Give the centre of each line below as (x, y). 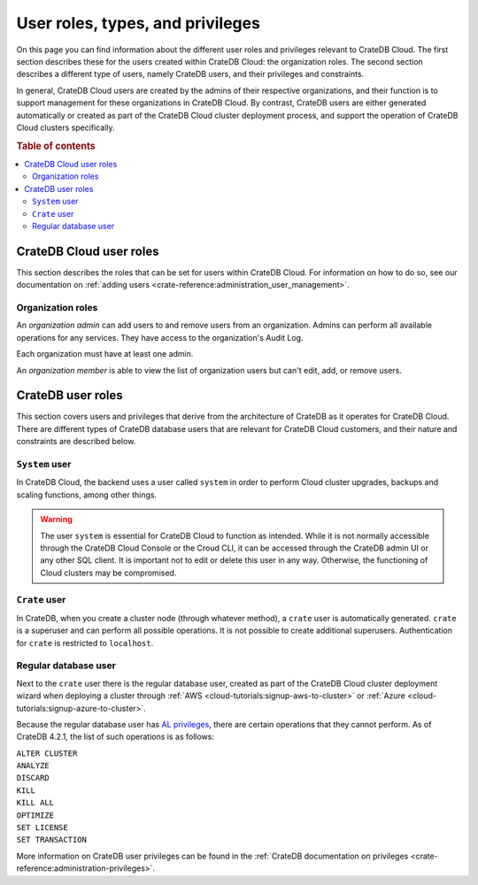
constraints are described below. (76, 442)
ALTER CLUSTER (47, 753)
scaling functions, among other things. (87, 495)
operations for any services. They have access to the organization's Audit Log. (160, 337)
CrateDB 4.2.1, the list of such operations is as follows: (115, 737)
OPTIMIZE (35, 815)
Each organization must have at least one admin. (105, 354)
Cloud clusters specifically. (66, 127)
